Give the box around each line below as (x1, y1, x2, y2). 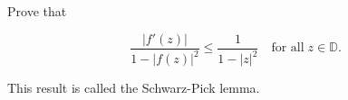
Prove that (7, 2, 67, 20)
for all (271, 41, 304, 55)
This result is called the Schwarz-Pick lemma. (7, 78, 260, 96)
